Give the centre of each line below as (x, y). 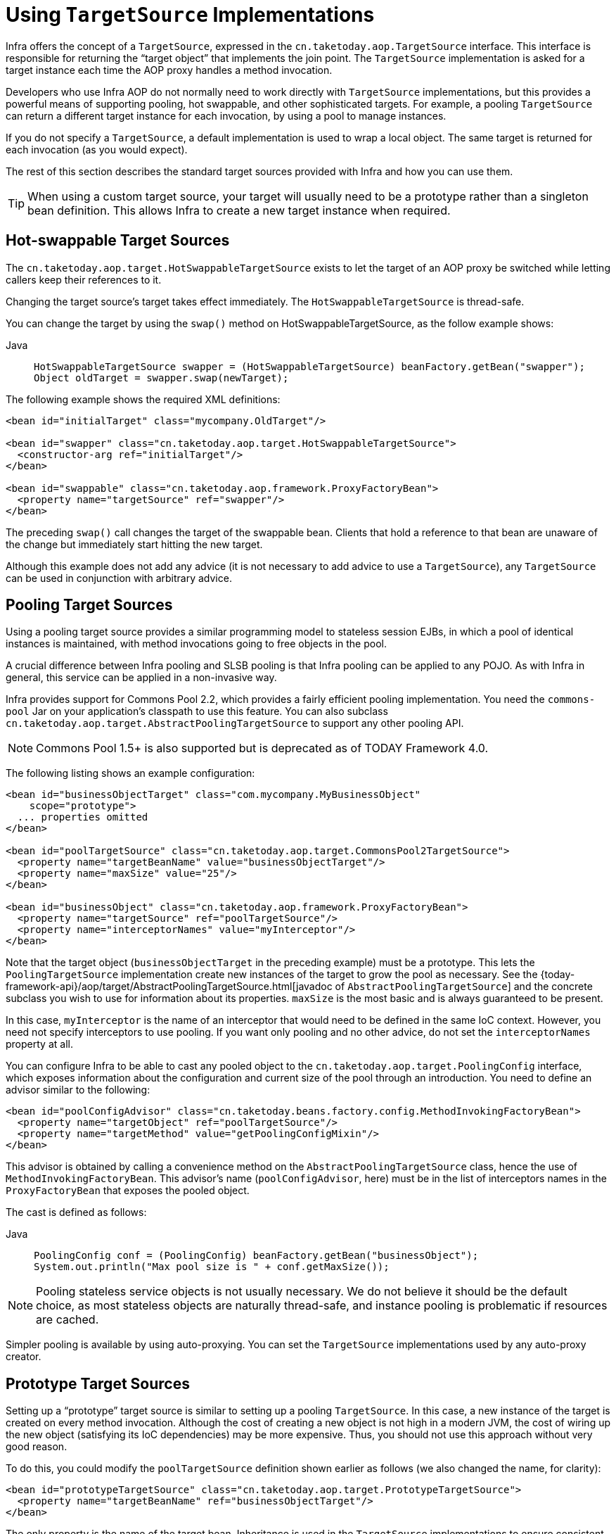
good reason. (37, 1447)
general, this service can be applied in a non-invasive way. (141, 678)
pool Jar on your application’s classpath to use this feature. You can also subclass (197, 711)
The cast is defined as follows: (76, 1212)
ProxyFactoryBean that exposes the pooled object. (128, 1191)
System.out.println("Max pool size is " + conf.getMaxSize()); (212, 1267)
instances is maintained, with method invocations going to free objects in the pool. (196, 644)
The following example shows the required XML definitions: (143, 399)
